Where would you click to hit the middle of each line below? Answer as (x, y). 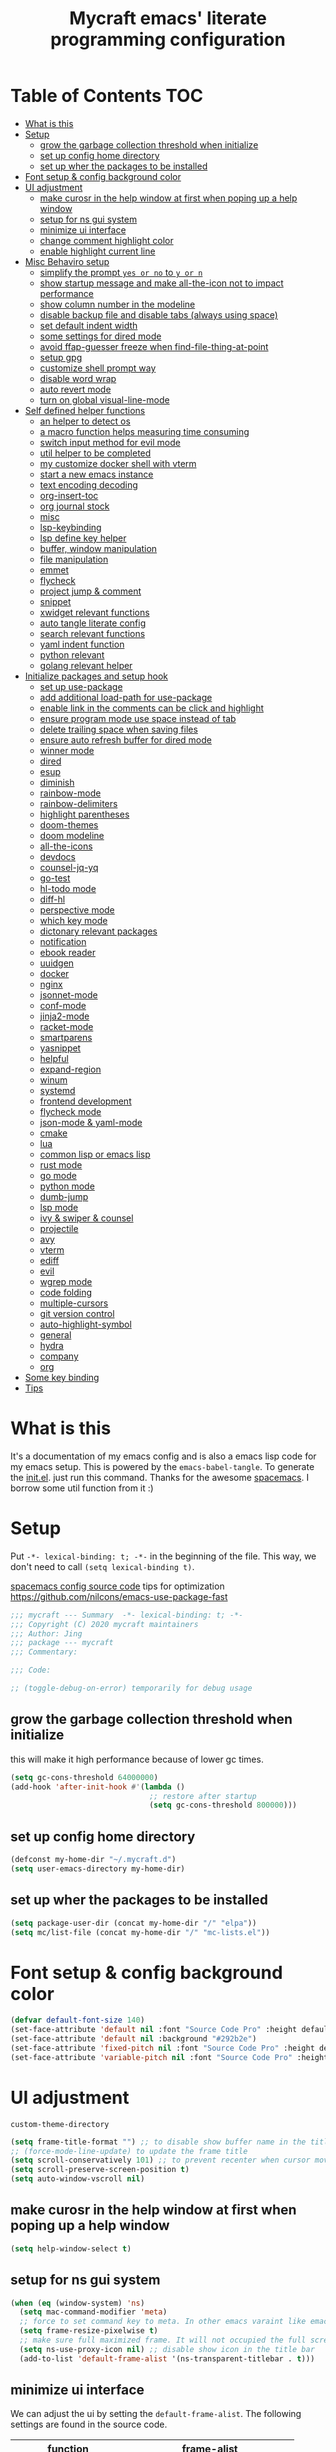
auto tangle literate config (93, 623)
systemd (57, 1090)
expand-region (70, 1069)
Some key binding (62, 1377)
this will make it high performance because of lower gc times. (137, 1759)
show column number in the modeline (117, 304)
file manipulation (74, 559)
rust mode (61, 1164)
